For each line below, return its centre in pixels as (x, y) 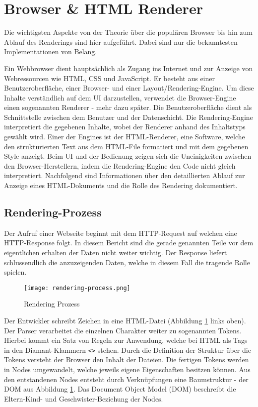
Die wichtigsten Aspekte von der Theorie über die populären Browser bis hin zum (129, 32)
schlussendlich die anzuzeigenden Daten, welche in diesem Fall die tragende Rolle (127, 262)
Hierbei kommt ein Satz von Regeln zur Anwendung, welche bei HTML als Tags (126, 340)
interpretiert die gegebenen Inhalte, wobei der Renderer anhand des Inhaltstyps (125, 127)
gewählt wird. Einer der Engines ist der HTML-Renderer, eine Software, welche (125, 137)
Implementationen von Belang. (51, 51)
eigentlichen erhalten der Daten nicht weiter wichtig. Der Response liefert (116, 253)
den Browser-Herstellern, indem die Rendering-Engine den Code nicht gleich (120, 165)
